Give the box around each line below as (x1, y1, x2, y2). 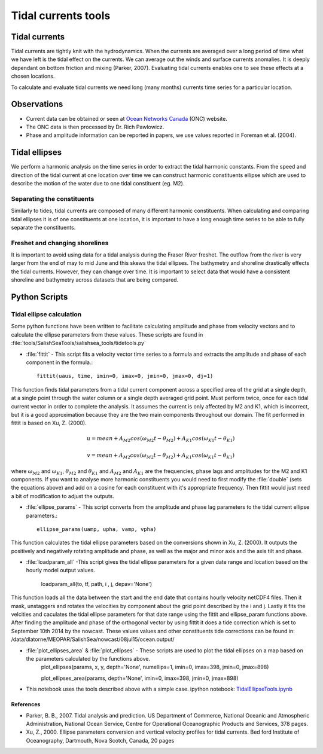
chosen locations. (11, 72, 55, 80)
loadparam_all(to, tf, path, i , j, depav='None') (41, 580, 153, 587)
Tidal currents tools (11, 9, 111, 22)
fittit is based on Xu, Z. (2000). (11, 419, 87, 427)
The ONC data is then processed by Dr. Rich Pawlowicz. (26, 123, 164, 130)
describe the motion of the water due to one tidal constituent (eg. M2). (11, 180, 185, 187)
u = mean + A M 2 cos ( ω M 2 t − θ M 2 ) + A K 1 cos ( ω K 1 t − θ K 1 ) (87, 435, 235, 444)
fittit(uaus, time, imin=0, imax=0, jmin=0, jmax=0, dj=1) (36, 373, 214, 380)
